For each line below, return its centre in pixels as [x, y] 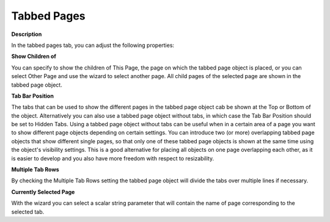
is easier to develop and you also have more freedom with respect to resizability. [112, 158]
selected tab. [28, 212]
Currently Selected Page [43, 192]
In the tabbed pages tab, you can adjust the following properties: [93, 45]
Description [27, 34]
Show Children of [34, 56]
